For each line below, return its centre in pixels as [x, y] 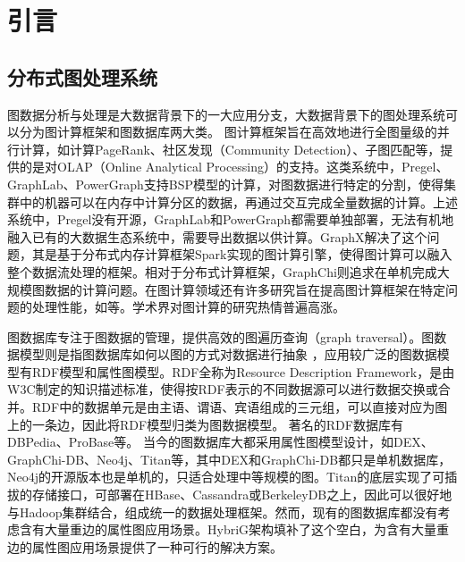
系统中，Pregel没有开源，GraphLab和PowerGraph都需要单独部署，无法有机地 [231, 219]
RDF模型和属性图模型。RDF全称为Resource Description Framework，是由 [243, 371]
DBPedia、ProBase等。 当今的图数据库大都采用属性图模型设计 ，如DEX [214, 442]
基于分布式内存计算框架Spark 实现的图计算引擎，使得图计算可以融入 [254, 254]
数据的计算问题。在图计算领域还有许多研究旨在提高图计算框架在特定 [245, 289]
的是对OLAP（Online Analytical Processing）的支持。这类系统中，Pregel [228, 167]
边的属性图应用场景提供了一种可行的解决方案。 [145, 546]
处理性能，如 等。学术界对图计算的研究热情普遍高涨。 [188, 307]
